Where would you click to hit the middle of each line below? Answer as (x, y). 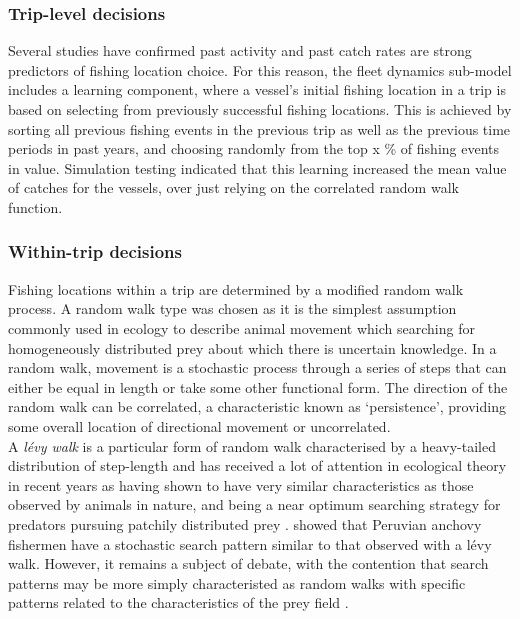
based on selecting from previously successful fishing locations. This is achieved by (260, 109)
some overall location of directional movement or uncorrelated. (199, 425)
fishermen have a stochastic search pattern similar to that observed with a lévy (250, 543)
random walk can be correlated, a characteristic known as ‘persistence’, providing (257, 406)
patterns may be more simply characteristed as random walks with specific (237, 582)
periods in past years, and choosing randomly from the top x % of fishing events (254, 148)
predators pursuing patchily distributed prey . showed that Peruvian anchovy (245, 523)
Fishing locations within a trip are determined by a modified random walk (236, 288)
